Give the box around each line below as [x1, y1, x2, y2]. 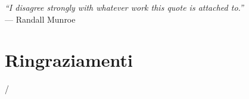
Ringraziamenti [5, 48, 133, 72]
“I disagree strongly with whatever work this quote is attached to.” [5, 1, 244, 13]
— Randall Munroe [5, 13, 76, 25]
